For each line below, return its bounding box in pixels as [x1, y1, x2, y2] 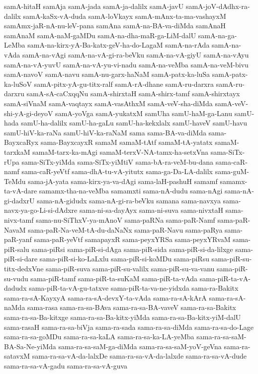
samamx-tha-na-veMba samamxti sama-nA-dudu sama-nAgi [39, 186, 223, 196]
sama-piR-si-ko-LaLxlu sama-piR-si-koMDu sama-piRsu [39, 253, 209, 264]
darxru [4, 88, 24, 99]
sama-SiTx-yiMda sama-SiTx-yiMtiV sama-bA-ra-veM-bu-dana [21, 156, 214, 167]
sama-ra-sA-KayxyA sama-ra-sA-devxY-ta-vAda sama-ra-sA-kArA [4, 292, 207, 303]
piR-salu [4, 244, 29, 254]
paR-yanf [4, 234, 32, 245]
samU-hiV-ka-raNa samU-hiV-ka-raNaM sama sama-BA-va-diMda [4, 127, 206, 137]
